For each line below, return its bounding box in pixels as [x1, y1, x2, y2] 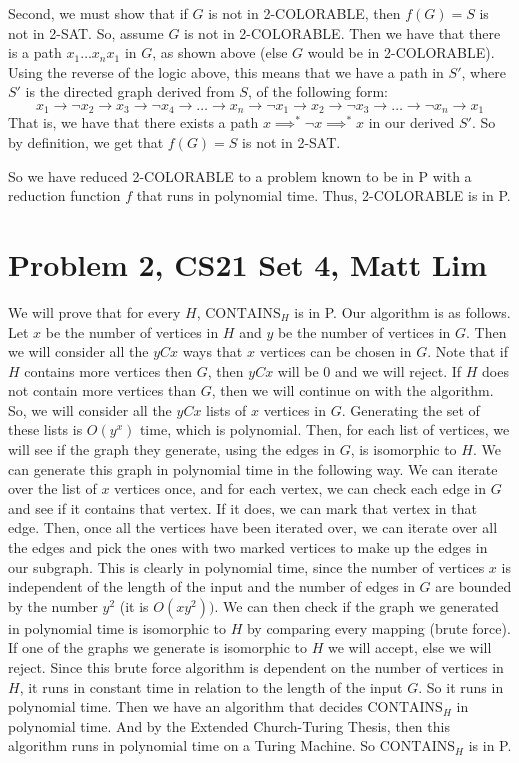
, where [461, 61, 506, 82]
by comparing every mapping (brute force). [246, 617, 511, 638]
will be [277, 360, 319, 381]
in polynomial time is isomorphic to [8, 617, 226, 638]
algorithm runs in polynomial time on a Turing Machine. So [8, 735, 375, 756]
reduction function [8, 185, 121, 206]
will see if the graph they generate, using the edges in [8, 439, 335, 460]
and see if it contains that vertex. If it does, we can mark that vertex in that [8, 497, 477, 518]
